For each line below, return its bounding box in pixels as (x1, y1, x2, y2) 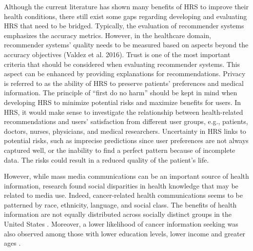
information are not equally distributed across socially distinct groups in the (4, 209, 232, 219)
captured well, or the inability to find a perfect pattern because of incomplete (4, 145, 235, 155)
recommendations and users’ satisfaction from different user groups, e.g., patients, (4, 116, 248, 126)
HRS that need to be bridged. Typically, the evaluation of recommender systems (4, 21, 244, 31)
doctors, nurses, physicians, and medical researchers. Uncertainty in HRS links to (4, 125, 246, 136)
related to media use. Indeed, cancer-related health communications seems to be (4, 190, 243, 200)
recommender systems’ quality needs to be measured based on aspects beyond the (4, 40, 249, 50)
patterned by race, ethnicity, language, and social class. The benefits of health (4, 199, 237, 209)
